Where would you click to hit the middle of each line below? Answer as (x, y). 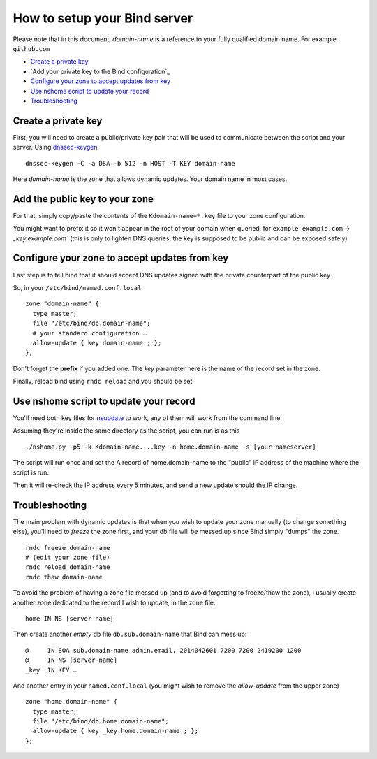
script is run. (31, 472)
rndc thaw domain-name (64, 577)
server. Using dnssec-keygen (55, 147)
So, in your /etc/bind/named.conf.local (77, 287)
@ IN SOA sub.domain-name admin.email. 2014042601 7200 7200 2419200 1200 (163, 650)
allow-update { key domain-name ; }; (97, 343)
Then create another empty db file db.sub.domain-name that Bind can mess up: (130, 634)
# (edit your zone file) (68, 558)
